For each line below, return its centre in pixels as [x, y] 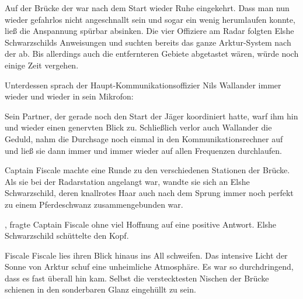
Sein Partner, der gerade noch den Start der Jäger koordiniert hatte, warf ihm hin [151, 116]
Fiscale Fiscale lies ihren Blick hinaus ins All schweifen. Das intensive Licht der [146, 255]
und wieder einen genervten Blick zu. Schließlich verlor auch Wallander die [138, 127]
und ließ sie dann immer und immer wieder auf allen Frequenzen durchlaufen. [143, 150]
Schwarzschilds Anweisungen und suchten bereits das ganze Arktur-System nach [148, 42]
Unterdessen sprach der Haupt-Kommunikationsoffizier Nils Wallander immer [143, 85]
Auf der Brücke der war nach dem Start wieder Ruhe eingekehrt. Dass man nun [147, 8]
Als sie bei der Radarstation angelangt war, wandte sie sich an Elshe [127, 181]
